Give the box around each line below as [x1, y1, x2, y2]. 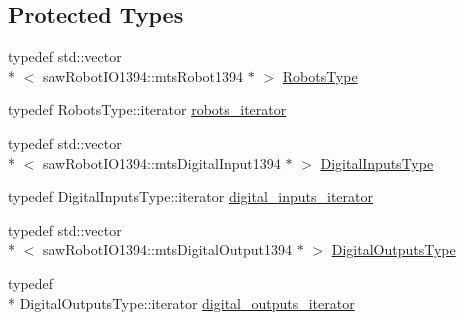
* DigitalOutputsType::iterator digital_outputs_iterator [8, 292, 355, 313]
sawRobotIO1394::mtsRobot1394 [42, 65, 244, 86]
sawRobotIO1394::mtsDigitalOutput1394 [42, 239, 293, 260]
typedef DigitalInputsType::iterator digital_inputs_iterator [8, 186, 373, 207]
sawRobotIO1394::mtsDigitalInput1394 [42, 152, 281, 173]
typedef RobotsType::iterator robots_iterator [8, 99, 287, 120]
